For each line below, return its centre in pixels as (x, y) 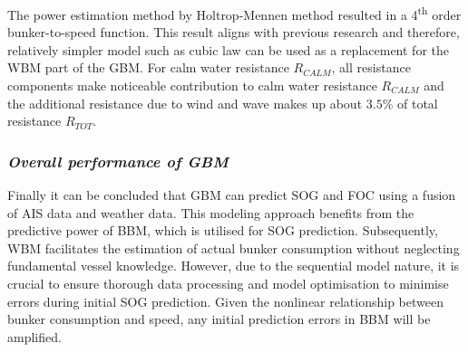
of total (418, 103)
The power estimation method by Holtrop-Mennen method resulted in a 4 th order (234, 13)
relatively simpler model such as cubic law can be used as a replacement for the (228, 49)
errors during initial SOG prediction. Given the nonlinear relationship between (225, 301)
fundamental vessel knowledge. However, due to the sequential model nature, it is (234, 266)
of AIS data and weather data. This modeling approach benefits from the (211, 212)
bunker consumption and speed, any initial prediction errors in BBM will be (219, 319)
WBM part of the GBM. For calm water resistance (148, 67)
